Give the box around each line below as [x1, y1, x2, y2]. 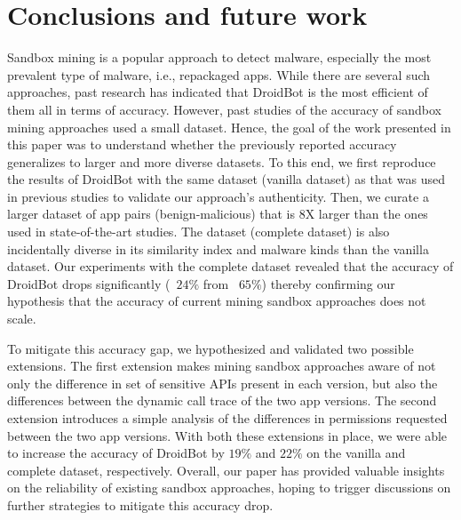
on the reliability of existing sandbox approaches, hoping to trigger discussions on [7, 478, 451, 497]
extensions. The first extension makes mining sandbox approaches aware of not [7, 356, 436, 375]
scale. [7, 309, 36, 328]
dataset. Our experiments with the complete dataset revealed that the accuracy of [7, 257, 454, 276]
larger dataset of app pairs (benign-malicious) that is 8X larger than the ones [7, 204, 428, 223]
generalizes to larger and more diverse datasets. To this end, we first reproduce [7, 152, 436, 171]
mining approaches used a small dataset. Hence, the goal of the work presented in [7, 117, 451, 136]
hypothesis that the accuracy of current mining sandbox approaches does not [7, 292, 426, 310]
